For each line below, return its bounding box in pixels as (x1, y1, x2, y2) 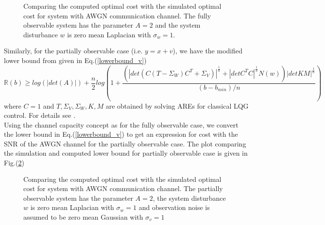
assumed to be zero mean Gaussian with (23, 212, 143, 222)
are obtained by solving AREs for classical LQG (105, 100, 249, 111)
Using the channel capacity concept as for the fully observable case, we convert (4, 119, 239, 129)
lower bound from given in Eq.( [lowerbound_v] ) (4, 55, 147, 65)
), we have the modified (172, 46, 243, 56)
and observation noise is (138, 202, 210, 212)
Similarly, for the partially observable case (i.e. (4, 46, 143, 56)
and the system (155, 20, 201, 30)
